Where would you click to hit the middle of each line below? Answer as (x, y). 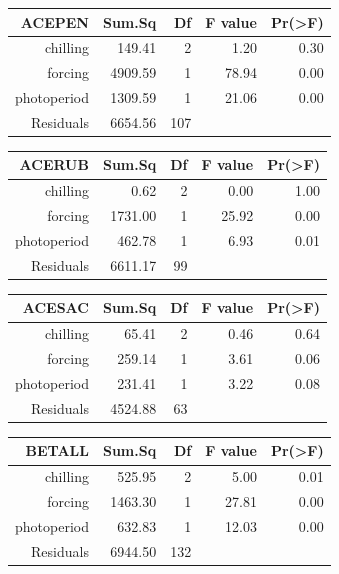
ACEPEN (54, 21)
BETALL (57, 450)
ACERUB (54, 164)
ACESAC (55, 307)
